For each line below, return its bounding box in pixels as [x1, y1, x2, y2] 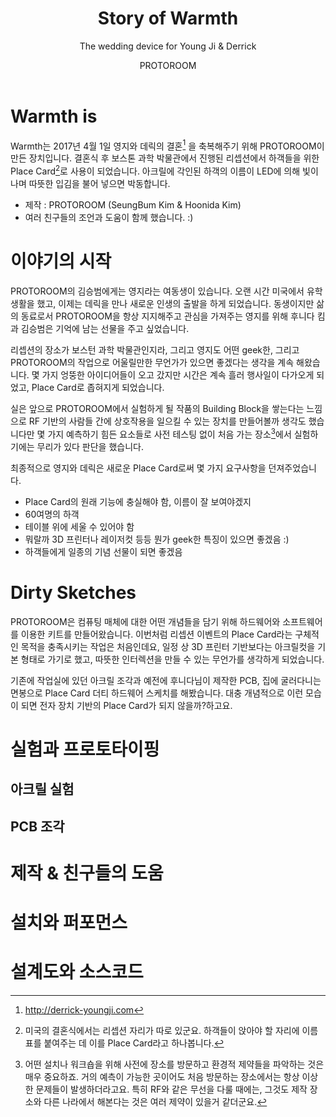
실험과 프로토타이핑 [10, 738, 160, 761]
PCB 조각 [10, 818, 65, 835]
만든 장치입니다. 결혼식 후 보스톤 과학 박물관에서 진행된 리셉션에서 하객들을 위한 [10, 152, 320, 164]
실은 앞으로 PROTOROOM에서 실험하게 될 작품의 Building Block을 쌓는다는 [10, 402, 305, 414]
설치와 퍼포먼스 [10, 911, 128, 934]
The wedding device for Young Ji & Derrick [79, 40, 257, 52]
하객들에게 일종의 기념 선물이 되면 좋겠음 [24, 545, 183, 557]
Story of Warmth [97, 7, 239, 30]
